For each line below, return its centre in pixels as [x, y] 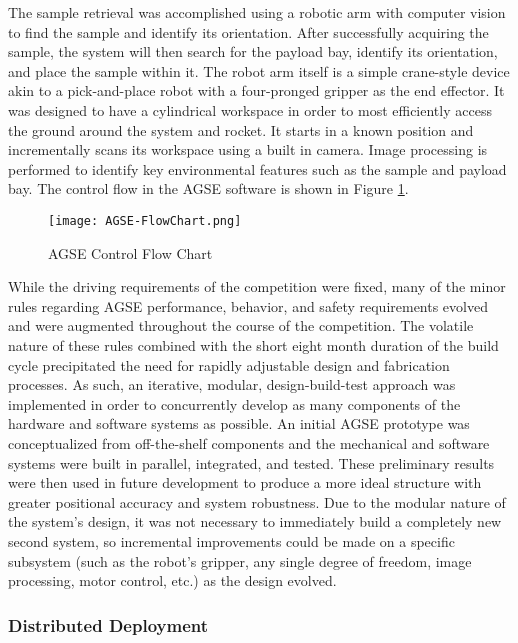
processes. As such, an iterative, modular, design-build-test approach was [232, 384]
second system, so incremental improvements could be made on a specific [231, 540]
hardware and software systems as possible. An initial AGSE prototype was [239, 423]
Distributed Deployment [108, 624]
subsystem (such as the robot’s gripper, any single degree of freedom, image [240, 560]
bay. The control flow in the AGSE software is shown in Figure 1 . [208, 188]
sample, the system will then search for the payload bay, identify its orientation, [253, 51]
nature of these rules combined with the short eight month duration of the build [253, 344]
